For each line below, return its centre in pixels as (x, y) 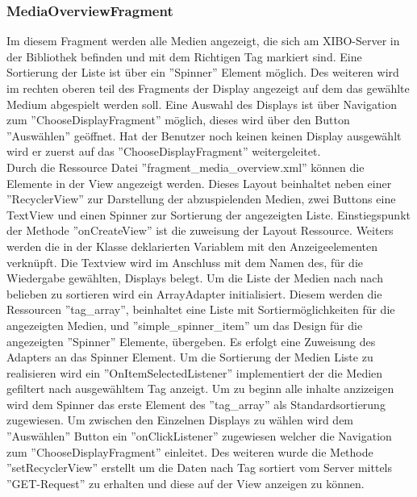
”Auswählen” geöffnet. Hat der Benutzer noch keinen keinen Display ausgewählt (204, 135)
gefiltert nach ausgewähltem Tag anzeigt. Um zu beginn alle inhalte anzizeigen (200, 388)
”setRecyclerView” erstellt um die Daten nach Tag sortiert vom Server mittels (200, 468)
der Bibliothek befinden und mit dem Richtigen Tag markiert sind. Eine (184, 56)
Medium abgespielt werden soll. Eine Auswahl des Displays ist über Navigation (202, 104)
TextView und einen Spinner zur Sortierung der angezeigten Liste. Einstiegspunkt (208, 214)
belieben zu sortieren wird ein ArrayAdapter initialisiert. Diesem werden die (194, 293)
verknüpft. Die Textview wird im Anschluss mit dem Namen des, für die (185, 262)
